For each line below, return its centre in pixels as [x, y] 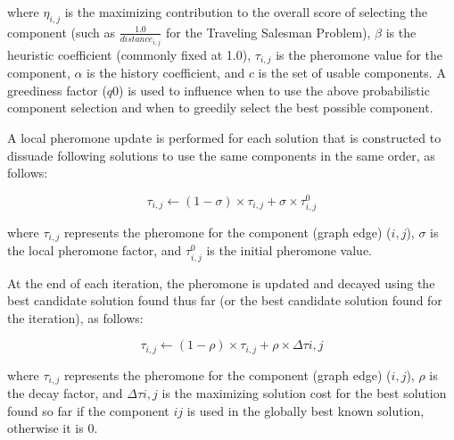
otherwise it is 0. [53, 428]
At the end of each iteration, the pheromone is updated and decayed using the [221, 282]
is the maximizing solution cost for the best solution [304, 393]
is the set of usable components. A [352, 73]
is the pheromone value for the [359, 54]
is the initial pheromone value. [289, 250]
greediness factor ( [57, 90]
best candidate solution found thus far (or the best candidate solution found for [225, 300]
